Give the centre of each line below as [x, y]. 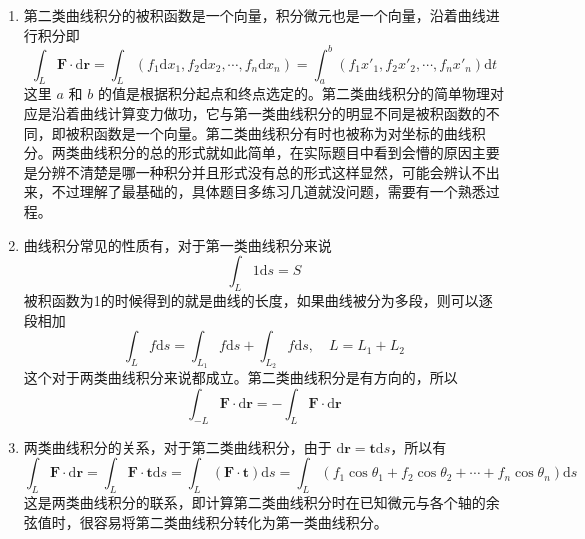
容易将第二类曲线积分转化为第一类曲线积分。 [240, 521]
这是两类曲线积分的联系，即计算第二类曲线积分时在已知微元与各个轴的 [254, 502]
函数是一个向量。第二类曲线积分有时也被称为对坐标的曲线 [282, 132]
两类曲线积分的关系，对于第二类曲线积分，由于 [177, 446]
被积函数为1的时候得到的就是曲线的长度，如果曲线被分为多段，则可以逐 [258, 300]
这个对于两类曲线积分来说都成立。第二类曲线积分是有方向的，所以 [240, 377]
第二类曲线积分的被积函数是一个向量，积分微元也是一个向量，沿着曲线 [254, 15]
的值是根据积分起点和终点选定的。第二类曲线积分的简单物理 [293, 93]
